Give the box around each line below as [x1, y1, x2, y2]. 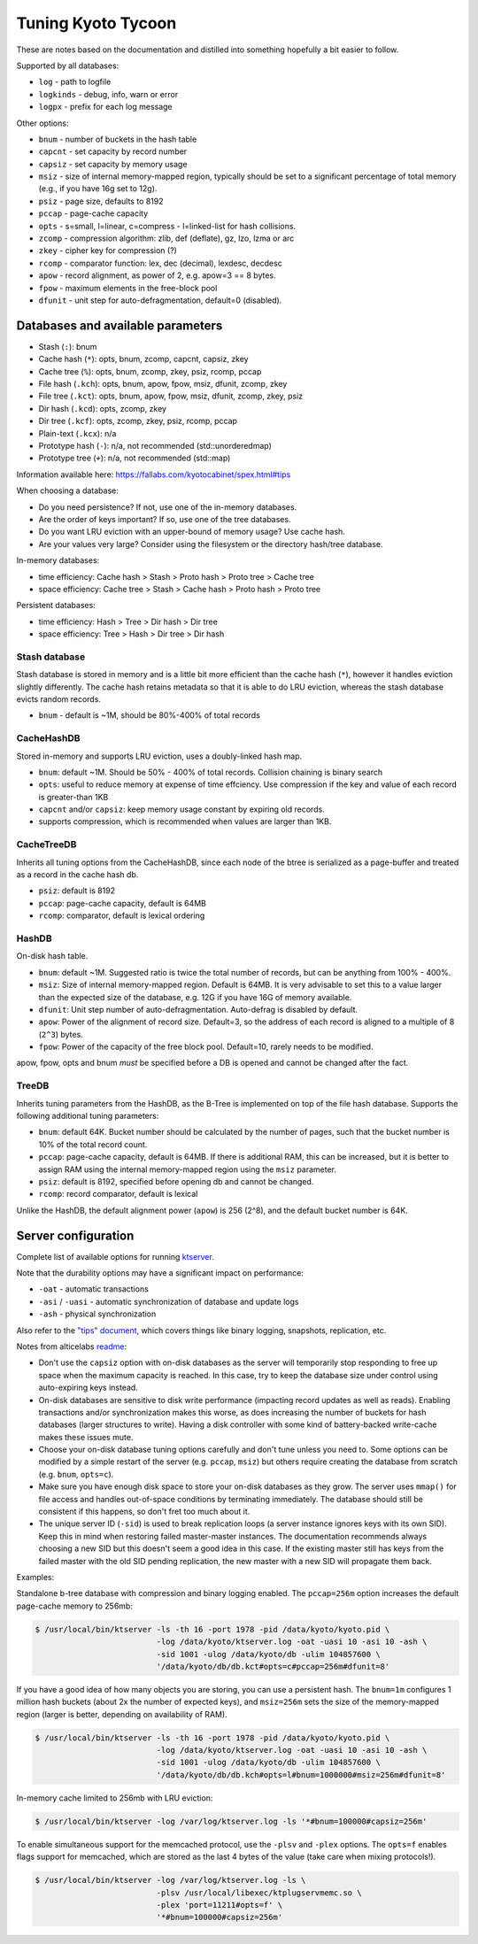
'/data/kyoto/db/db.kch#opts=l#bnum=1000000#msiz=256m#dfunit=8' [156, 1770, 446, 1779]
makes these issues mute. [38, 1431, 134, 1442]
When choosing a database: [16, 485, 119, 496]
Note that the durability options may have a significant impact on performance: [16, 1268, 305, 1278]
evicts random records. [16, 694, 102, 704]
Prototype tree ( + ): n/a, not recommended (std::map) [38, 452, 231, 464]
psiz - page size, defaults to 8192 [38, 196, 164, 206]
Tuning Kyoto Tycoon [16, 13, 177, 33]
